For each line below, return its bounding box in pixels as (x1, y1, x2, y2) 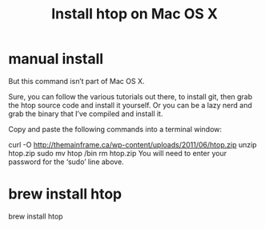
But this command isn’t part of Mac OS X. (8, 76, 145, 86)
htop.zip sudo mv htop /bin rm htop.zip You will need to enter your (8, 148, 227, 158)
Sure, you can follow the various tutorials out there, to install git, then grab (8, 91, 253, 101)
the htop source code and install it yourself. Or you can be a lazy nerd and (8, 100, 252, 110)
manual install (8, 50, 104, 68)
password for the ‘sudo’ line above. (8, 157, 124, 167)
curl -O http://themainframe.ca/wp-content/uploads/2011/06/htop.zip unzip (8, 139, 258, 149)
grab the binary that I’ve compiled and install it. (8, 109, 163, 119)
